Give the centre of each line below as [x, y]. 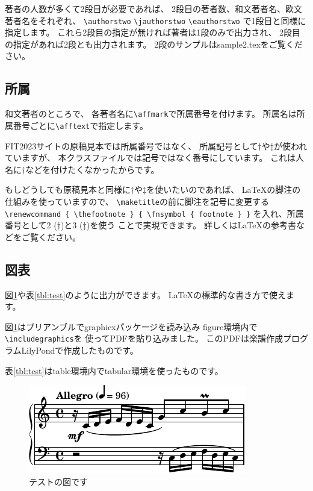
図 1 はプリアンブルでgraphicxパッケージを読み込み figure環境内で [131, 326]
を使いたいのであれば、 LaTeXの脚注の [224, 189]
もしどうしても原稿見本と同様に [68, 189]
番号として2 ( [31, 225]
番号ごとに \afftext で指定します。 [80, 125]
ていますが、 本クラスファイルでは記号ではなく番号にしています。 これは [150, 158]
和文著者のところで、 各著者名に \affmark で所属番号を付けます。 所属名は [151, 114]
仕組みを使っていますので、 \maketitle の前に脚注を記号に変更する [137, 201]
